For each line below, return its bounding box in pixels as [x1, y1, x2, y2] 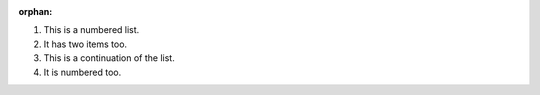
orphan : [18, 6, 53, 17]
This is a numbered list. [43, 24, 140, 36]
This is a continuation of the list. [43, 52, 175, 64]
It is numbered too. [43, 66, 122, 78]
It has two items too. [43, 38, 128, 50]
